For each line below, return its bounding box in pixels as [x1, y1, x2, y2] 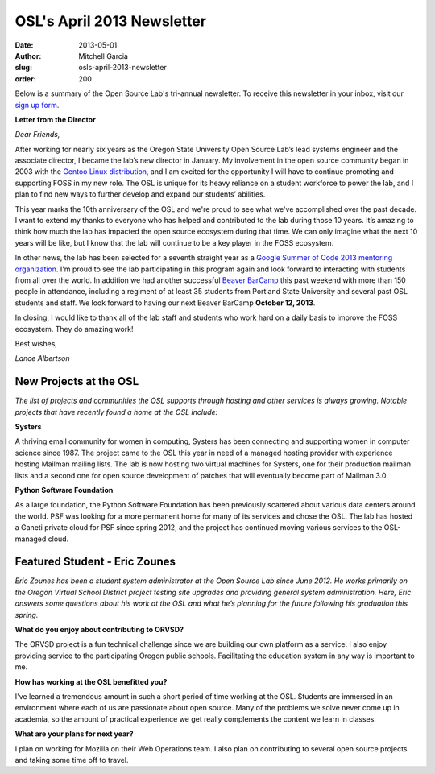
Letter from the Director [14, 114, 96, 124]
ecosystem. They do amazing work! [14, 324, 134, 333]
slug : [14, 63, 32, 72]
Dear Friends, [14, 130, 60, 139]
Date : [14, 40, 34, 50]
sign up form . [14, 100, 60, 110]
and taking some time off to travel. [14, 755, 129, 764]
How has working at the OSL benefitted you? [14, 677, 168, 686]
